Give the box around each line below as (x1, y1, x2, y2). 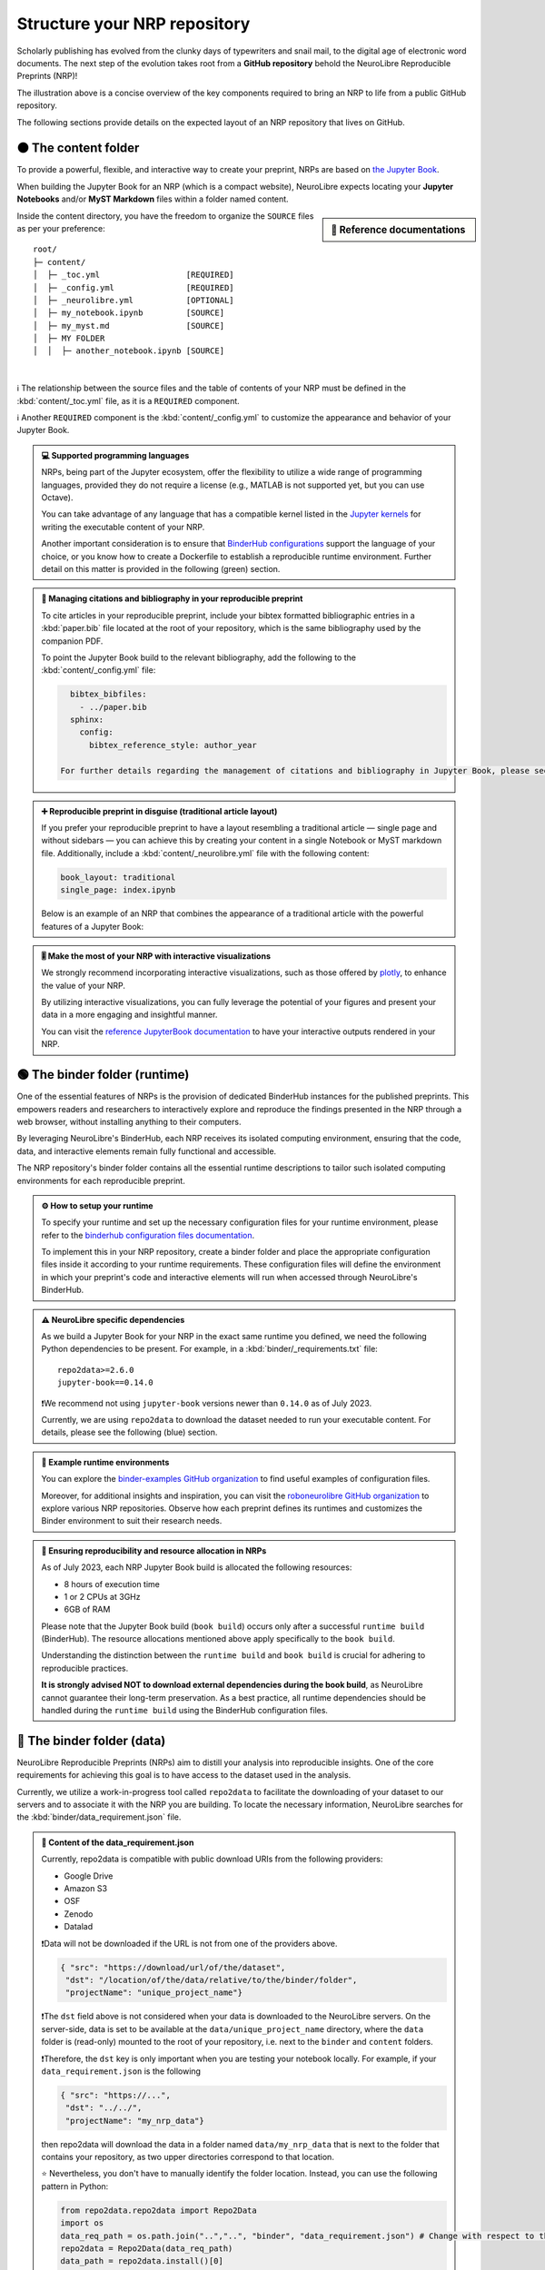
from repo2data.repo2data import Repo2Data (60, 2205, 258, 2216)
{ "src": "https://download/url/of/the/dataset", (60, 1962, 286, 1972)
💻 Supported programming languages (41, 449, 190, 460)
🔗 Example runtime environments (41, 1456, 170, 1467)
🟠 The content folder (16, 141, 140, 156)
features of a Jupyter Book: (41, 921, 144, 932)
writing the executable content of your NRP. (41, 521, 205, 532)
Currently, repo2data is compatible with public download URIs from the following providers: (41, 1853, 383, 1865)
